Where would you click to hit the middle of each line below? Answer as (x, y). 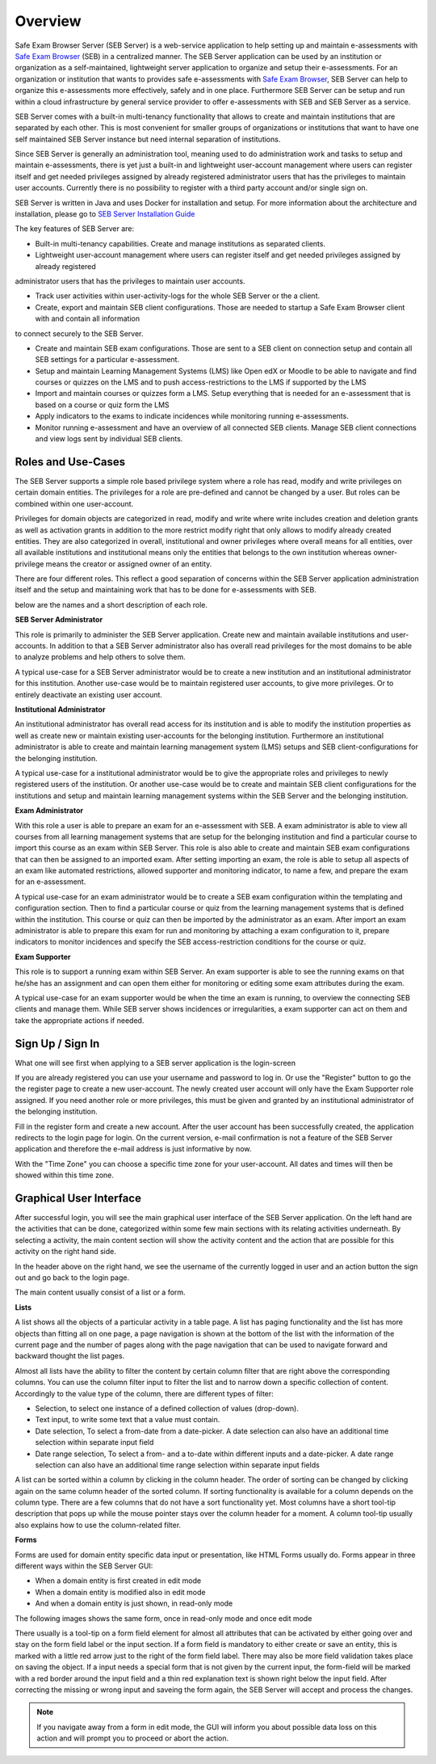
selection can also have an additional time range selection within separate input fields (178, 1465)
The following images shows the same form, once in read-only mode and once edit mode (163, 1618)
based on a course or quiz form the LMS (102, 405)
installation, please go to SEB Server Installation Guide (105, 214)
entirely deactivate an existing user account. (89, 694)
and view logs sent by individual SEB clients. (109, 439)
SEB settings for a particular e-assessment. (107, 360)
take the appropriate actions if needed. (80, 1020)
